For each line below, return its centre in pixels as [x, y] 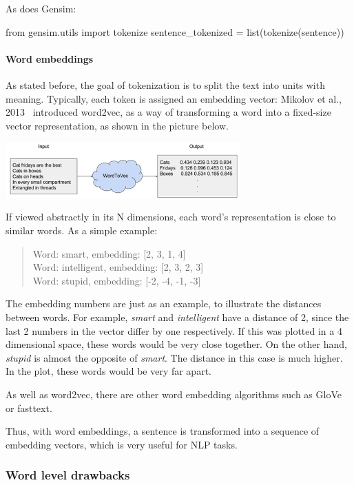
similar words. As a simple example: [82, 230]
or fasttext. [29, 407]
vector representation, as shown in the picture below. [117, 125]
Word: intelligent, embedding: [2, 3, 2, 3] [118, 267]
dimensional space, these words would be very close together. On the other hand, [176, 344]
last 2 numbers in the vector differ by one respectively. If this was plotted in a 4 [174, 330]
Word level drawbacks [68, 475]
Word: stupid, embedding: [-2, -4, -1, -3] [117, 280]
